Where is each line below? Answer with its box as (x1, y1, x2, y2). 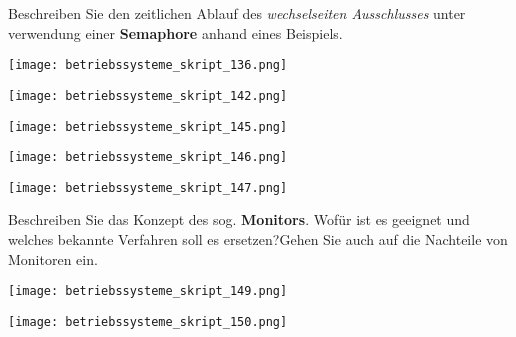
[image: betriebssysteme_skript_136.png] (8, 58, 288, 73)
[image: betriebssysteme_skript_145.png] (8, 119, 288, 134)
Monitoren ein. (8, 248, 98, 269)
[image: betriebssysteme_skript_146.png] (8, 150, 288, 165)
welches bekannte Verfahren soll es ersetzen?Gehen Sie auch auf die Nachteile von (8, 229, 508, 250)
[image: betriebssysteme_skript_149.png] (8, 284, 288, 299)
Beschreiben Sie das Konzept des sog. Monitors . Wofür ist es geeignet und (8, 209, 470, 230)
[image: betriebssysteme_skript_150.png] (8, 314, 288, 329)
